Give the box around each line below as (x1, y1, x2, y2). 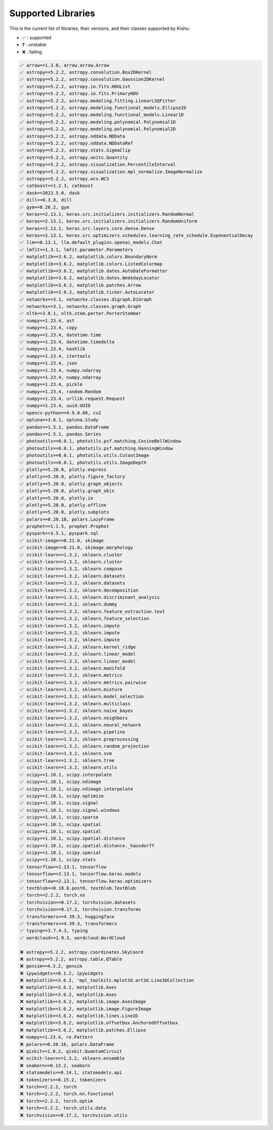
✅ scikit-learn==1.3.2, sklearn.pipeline (20, 729, 125, 735)
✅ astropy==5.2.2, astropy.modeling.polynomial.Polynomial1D (20, 119, 176, 125)
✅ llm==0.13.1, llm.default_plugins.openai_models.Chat (20, 240, 163, 245)
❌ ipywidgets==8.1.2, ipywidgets (20, 970, 104, 976)
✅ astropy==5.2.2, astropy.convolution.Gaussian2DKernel (20, 77, 165, 82)
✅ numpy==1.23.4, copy (20, 325, 78, 331)
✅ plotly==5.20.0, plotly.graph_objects (20, 481, 123, 487)
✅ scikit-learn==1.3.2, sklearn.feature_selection (20, 616, 149, 622)
